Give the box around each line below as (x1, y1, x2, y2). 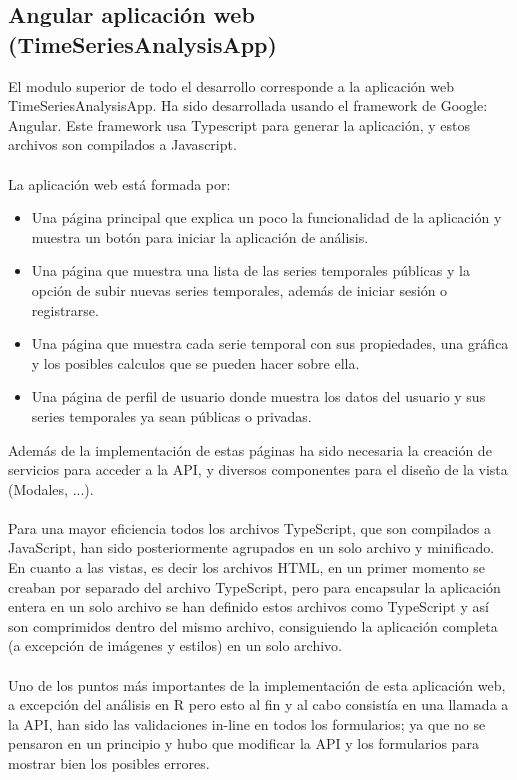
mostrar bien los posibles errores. (8, 753, 210, 773)
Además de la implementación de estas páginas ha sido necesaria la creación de (8, 439, 492, 460)
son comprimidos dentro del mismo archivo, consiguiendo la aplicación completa (8, 615, 498, 636)
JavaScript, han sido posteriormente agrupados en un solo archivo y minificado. (8, 537, 495, 558)
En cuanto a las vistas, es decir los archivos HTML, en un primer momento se (8, 557, 486, 578)
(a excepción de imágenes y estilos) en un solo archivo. (8, 635, 342, 656)
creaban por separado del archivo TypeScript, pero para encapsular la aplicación (8, 576, 501, 597)
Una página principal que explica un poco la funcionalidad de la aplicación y (31, 207, 502, 228)
